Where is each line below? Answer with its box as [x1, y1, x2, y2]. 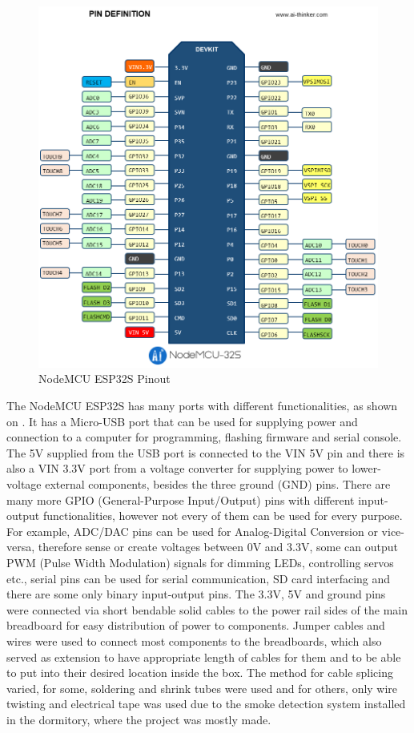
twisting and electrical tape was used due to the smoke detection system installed [6, 695, 406, 712]
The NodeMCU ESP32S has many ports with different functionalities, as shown [6, 397, 398, 414]
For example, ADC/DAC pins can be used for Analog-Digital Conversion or [6, 522, 378, 539]
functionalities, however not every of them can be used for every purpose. [42, 507, 403, 524]
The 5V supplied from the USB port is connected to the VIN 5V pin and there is [6, 444, 405, 461]
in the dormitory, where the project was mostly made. [6, 711, 271, 727]
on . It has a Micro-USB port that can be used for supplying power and [6, 413, 358, 429]
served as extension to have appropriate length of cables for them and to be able [6, 648, 401, 665]
